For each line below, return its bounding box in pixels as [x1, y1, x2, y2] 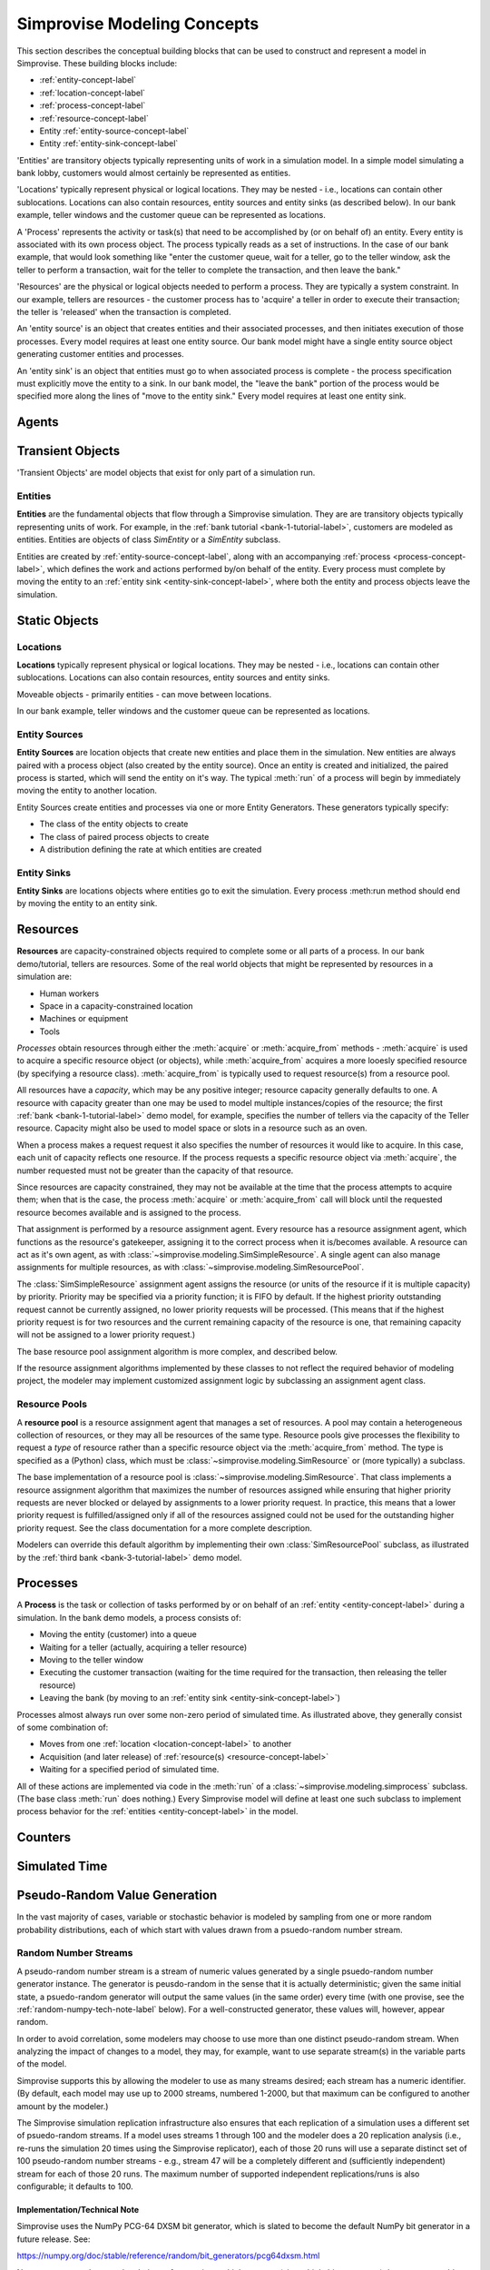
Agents [16, 414, 59, 430]
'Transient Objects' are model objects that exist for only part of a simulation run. [16, 468, 316, 479]
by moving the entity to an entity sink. [16, 898, 158, 909]
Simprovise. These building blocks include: [16, 57, 177, 68]
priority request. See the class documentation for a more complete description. [16, 1522, 313, 1534]
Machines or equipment [39, 1013, 129, 1024]
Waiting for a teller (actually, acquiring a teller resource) [39, 1642, 248, 1653]
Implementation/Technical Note [16, 2205, 140, 2215]
